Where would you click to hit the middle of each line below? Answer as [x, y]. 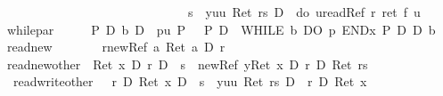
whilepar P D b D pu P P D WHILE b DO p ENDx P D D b [221, 29]
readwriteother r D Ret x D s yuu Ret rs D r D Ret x [190, 81]
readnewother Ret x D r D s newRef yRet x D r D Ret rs [188, 64]
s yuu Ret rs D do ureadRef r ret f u [304, 12]
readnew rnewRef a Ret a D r [116, 47]
